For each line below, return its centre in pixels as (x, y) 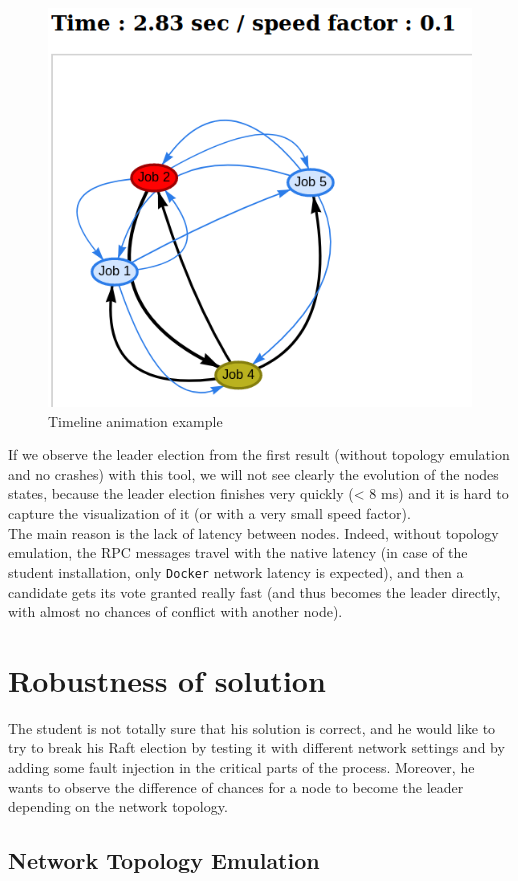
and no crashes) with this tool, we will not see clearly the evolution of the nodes (253, 473)
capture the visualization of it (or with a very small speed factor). (209, 513)
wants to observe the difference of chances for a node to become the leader (236, 786)
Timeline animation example (135, 420)
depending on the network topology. (118, 806)
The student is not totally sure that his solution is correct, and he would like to (252, 727)
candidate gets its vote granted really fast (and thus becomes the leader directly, (254, 591)
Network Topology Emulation (164, 860)
